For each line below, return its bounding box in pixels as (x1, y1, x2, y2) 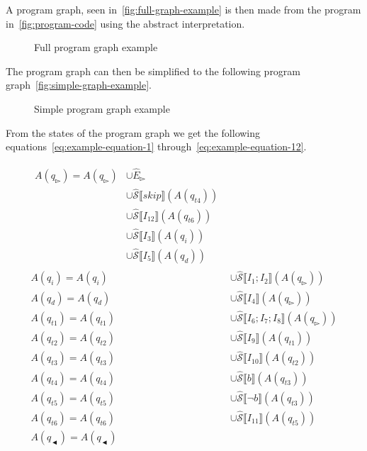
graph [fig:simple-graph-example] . (6, 77, 152, 92)
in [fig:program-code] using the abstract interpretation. (6, 16, 245, 30)
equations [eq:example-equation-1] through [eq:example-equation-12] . (6, 139, 307, 154)
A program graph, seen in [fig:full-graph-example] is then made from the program (6, 2, 361, 16)
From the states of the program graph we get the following (6, 125, 261, 140)
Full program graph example (34, 40, 158, 55)
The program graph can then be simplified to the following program (6, 63, 301, 78)
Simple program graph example (34, 101, 170, 116)
